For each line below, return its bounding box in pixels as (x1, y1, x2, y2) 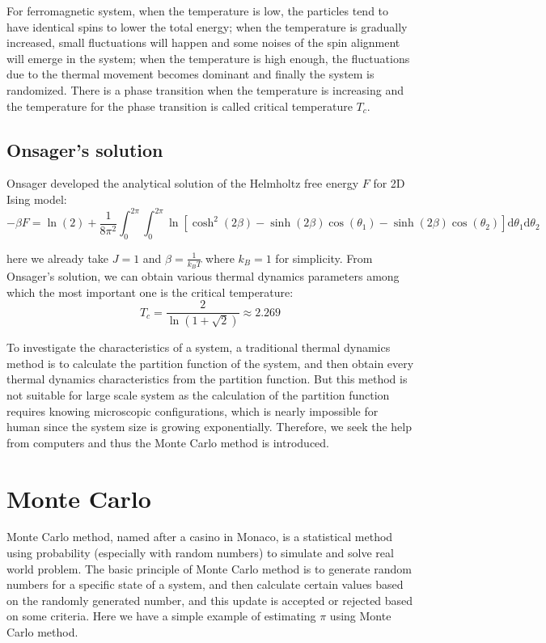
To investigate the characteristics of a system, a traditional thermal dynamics (6, 339, 391, 356)
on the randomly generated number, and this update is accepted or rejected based (6, 591, 413, 608)
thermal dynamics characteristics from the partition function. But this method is (6, 370, 408, 387)
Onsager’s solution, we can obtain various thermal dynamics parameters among (6, 268, 400, 285)
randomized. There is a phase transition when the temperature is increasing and (6, 81, 404, 98)
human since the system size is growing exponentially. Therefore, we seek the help (6, 418, 413, 435)
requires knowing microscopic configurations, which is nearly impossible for (6, 402, 379, 419)
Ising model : (6, 190, 67, 207)
